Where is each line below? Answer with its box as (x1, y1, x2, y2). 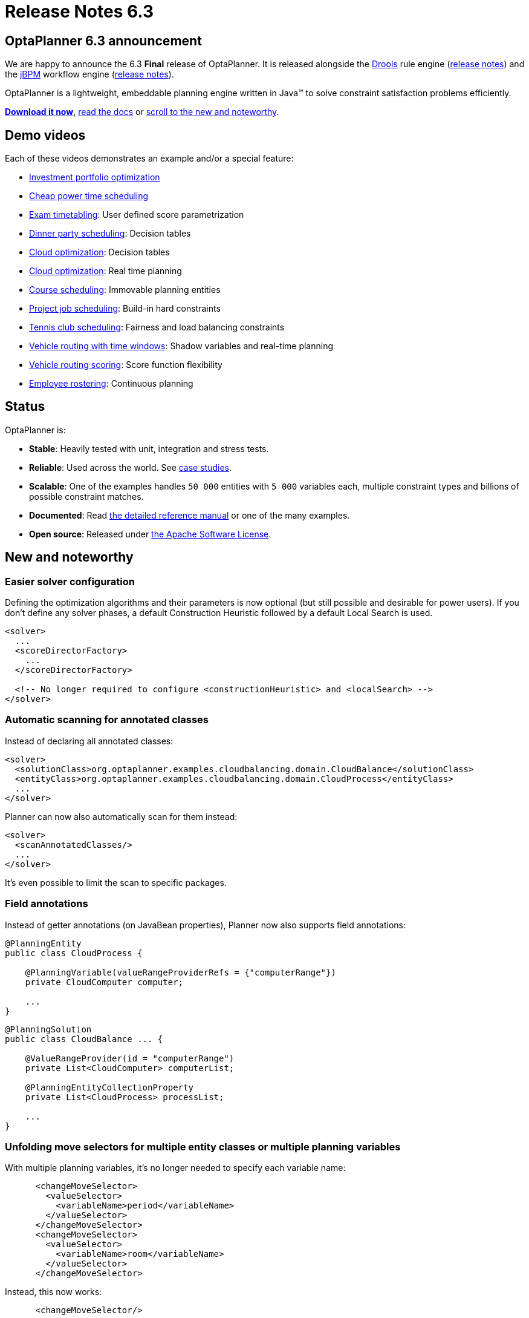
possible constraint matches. (29, 491, 144, 502)
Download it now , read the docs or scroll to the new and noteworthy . (5, 107, 279, 117)
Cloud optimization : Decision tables (29, 247, 170, 258)
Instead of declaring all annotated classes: (5, 735, 174, 746)
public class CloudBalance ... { (5, 1034, 163, 1044)
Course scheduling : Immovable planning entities (29, 284, 221, 295)
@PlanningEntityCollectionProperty (25, 1082, 193, 1092)
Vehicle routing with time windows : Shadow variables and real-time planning (29, 341, 333, 352)
